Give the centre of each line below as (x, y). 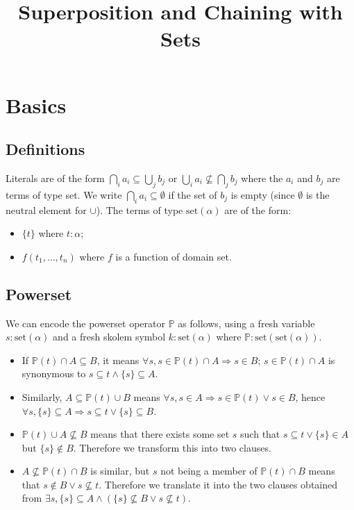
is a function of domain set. (174, 256)
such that (260, 434)
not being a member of (209, 471)
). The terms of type (140, 209)
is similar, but (120, 471)
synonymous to (54, 373)
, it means (118, 360)
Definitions (45, 149)
